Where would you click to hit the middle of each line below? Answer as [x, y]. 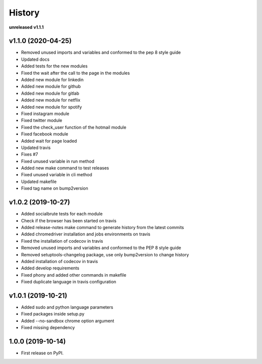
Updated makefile [39, 182]
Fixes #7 [30, 154]
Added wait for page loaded [49, 141]
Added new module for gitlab [50, 93]
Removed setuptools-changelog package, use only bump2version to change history [105, 254]
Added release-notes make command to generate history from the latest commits [103, 227]
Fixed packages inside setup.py [53, 314]
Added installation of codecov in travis [59, 261]
